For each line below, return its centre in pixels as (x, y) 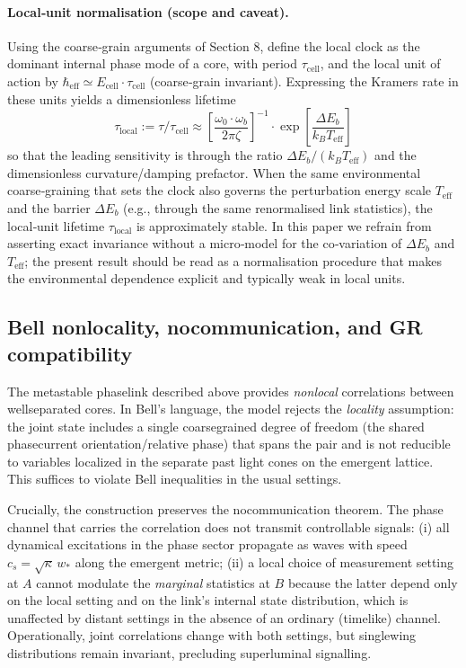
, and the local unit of (380, 63)
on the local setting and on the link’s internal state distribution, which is (208, 600)
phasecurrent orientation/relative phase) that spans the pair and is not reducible (229, 444)
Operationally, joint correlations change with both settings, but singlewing (212, 635)
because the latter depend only (373, 582)
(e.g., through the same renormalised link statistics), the (278, 207)
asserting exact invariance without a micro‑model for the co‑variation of (205, 243)
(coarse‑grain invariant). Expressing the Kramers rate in (304, 80)
